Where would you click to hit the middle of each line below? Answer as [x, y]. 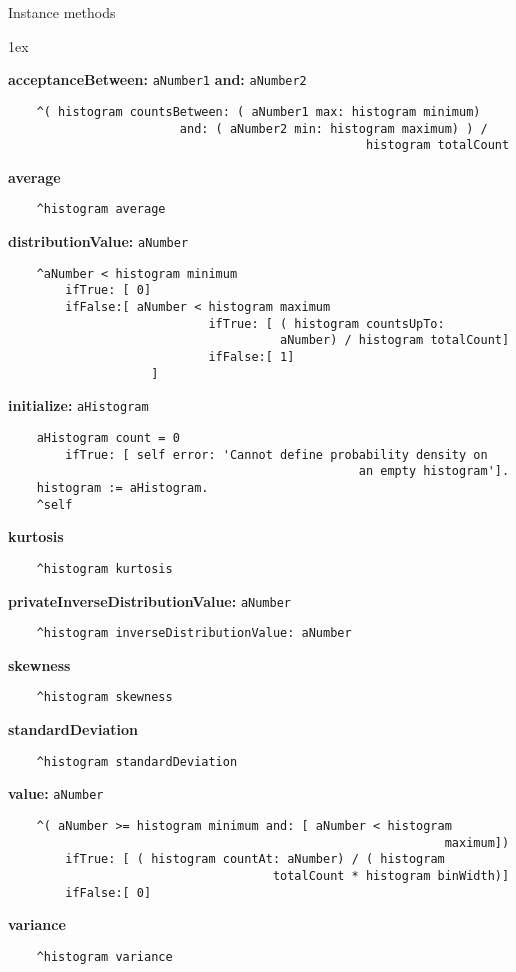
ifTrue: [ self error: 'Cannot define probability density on [276, 454]
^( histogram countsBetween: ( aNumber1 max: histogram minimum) [258, 111]
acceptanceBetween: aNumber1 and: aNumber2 [157, 79]
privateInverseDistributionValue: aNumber [150, 600]
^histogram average [101, 209]
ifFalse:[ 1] [251, 357]
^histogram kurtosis [104, 568]
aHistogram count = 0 [108, 437]
